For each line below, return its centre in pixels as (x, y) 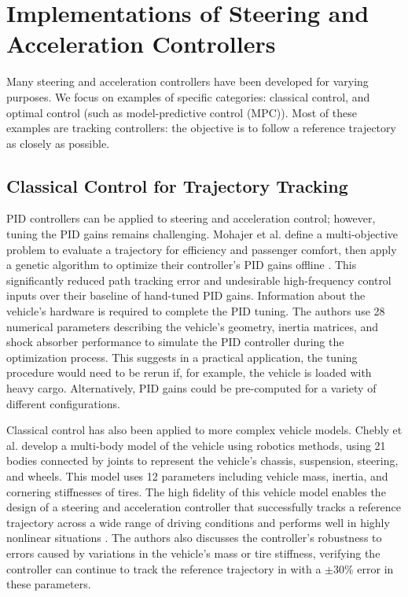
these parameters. (49, 584)
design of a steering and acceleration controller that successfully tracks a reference (204, 507)
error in (375, 568)
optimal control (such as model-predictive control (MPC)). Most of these (182, 112)
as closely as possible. (58, 143)
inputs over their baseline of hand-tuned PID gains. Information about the (186, 295)
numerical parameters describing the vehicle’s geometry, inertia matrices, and (193, 326)
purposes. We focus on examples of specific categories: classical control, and (188, 96)
